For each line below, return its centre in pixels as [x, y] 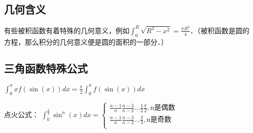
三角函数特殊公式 [46, 68]
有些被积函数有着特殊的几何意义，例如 [67, 30]
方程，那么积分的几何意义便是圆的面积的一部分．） [86, 41]
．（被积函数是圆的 [220, 30]
